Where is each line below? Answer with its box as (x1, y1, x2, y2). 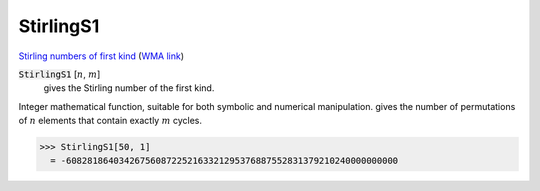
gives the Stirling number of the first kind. (43, 82, 215, 94)
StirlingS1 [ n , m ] (18, 68, 101, 80)
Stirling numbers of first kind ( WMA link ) (18, 50, 185, 62)
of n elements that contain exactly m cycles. (18, 115, 202, 127)
